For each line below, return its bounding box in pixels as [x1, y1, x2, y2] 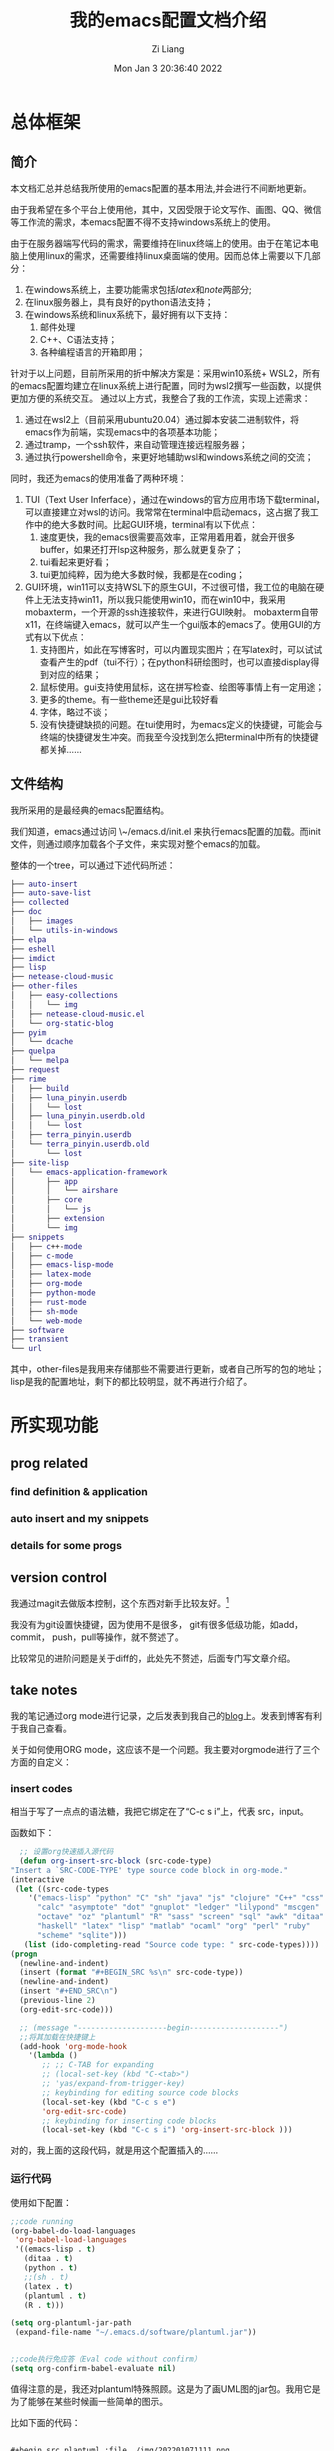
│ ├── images [10, 916, 74, 926]
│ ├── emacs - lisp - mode [10, 1260, 114, 1270]
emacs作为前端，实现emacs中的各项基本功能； [24, 426, 221, 438]
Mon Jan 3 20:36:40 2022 [113, 62, 223, 74]
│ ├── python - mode [10, 1288, 97, 1298]
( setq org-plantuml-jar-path [10, 2318, 132, 2328]
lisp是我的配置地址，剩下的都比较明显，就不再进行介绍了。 [10, 1376, 253, 1388]
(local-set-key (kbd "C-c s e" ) [41, 2097, 177, 2107]
